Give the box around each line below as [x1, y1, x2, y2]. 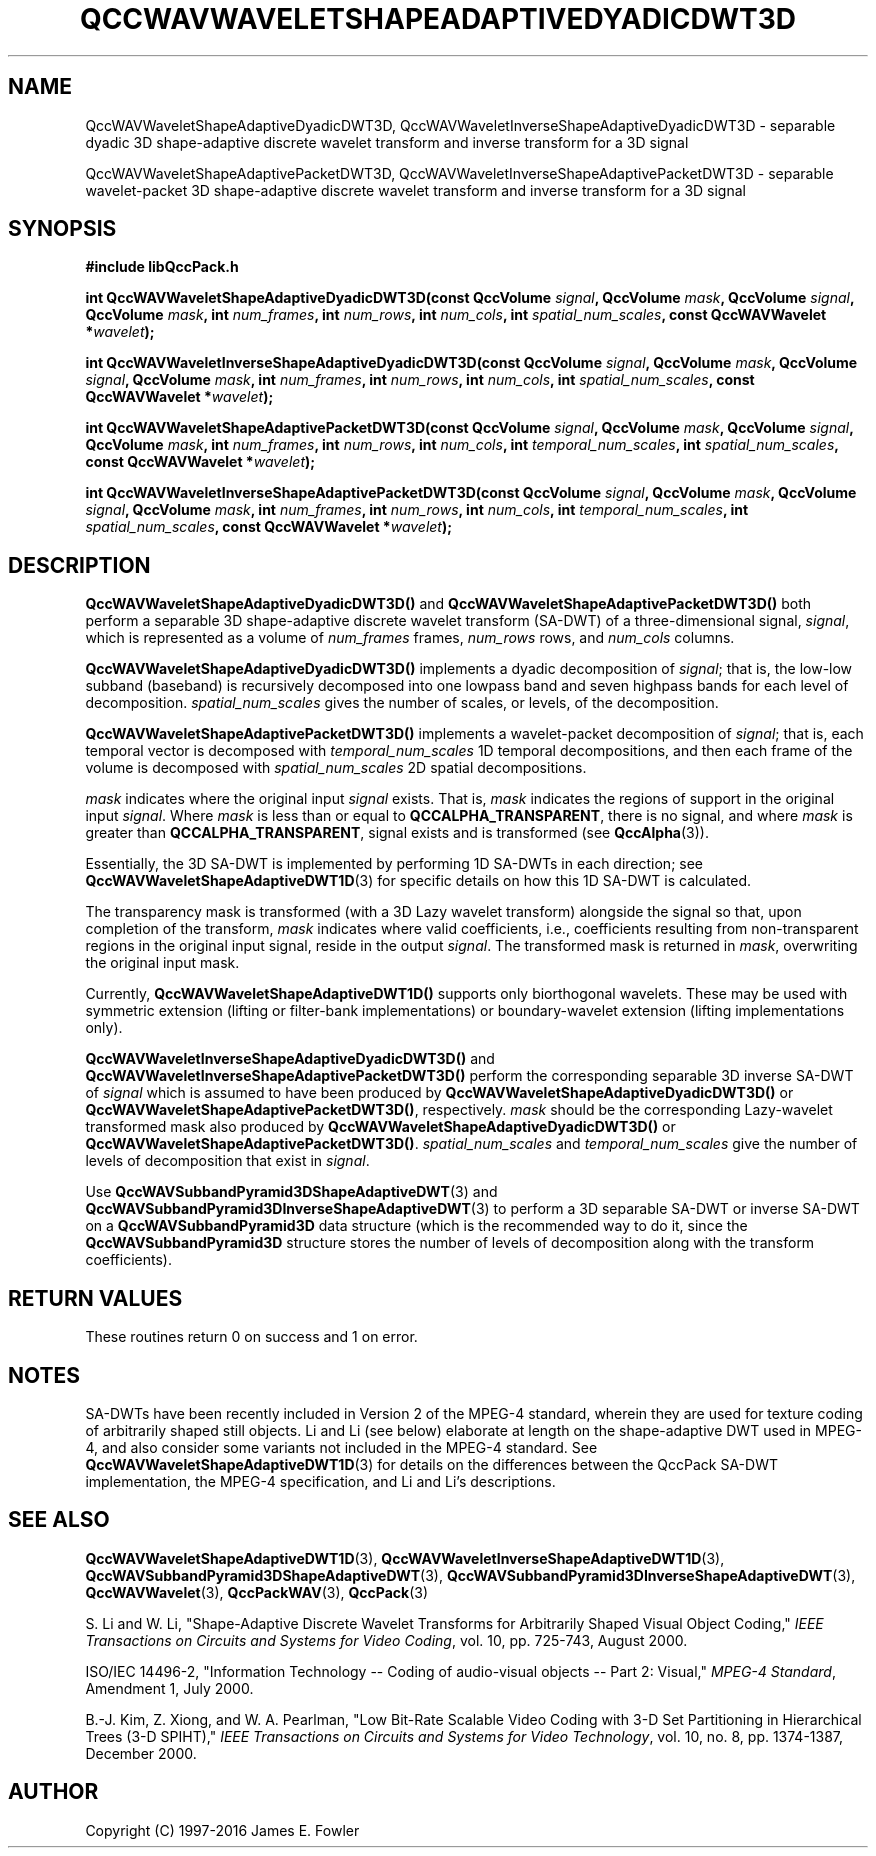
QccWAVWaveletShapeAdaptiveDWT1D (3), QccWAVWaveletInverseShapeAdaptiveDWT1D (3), [85, 1549, 725, 1567]
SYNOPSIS [8, 216, 117, 242]
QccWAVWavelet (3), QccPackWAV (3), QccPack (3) [85, 1583, 429, 1601]
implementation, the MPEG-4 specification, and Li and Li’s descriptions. [85, 1472, 556, 1490]
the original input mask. [85, 954, 240, 972]
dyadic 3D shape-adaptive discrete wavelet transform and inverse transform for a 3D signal [85, 133, 689, 151]
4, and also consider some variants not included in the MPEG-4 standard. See [85, 1438, 598, 1456]
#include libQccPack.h [85, 258, 239, 276]
